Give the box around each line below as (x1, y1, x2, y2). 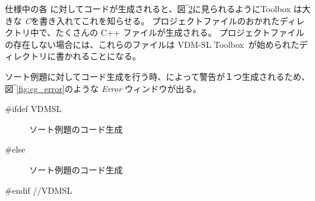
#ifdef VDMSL (5, 102, 62, 115)
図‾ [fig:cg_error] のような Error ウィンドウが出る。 (5, 82, 202, 94)
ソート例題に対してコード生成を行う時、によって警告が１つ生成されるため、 (5, 70, 310, 82)
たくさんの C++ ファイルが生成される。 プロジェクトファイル (55, 26, 305, 39)
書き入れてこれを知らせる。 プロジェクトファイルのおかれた (39, 14, 280, 27)
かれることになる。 (64, 50, 141, 62)
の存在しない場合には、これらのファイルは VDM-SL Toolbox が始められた (5, 38, 299, 50)
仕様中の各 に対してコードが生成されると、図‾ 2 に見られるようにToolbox (5, 2, 291, 15)
